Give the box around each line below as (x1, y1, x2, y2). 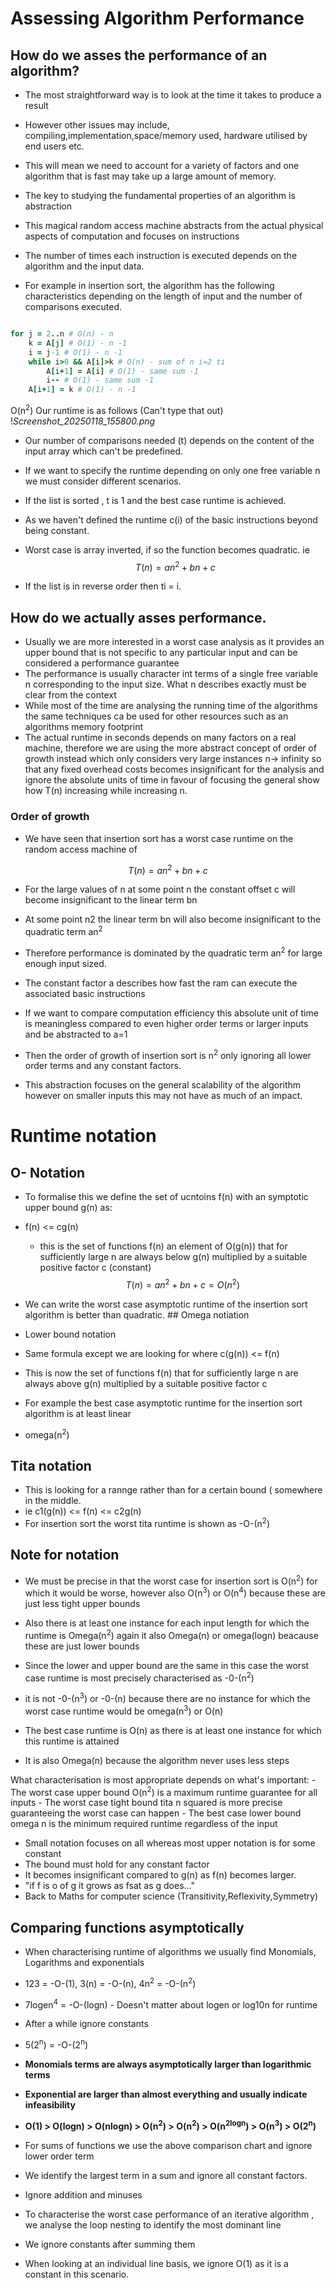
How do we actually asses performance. (10, 609, 267, 626)
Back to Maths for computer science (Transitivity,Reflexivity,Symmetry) (24, 1890, 319, 1902)
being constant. (24, 524, 90, 536)
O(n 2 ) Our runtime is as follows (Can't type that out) (10, 403, 224, 416)
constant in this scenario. (24, 2268, 130, 2280)
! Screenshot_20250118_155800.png (10, 415, 156, 427)
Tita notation (10, 1457, 92, 1474)
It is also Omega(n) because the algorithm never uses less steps (24, 1754, 290, 1766)
